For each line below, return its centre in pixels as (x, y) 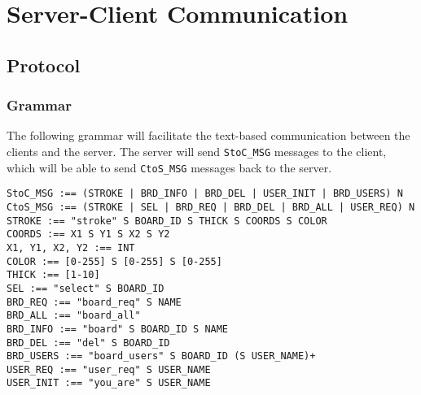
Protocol (44, 65)
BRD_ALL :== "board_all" (74, 316)
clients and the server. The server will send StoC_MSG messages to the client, (197, 151)
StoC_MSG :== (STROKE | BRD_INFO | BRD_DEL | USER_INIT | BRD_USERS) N (205, 194)
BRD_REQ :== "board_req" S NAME (94, 302)
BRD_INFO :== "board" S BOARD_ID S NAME (118, 329)
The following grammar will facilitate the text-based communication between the (208, 135)
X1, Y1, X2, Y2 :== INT (71, 247)
